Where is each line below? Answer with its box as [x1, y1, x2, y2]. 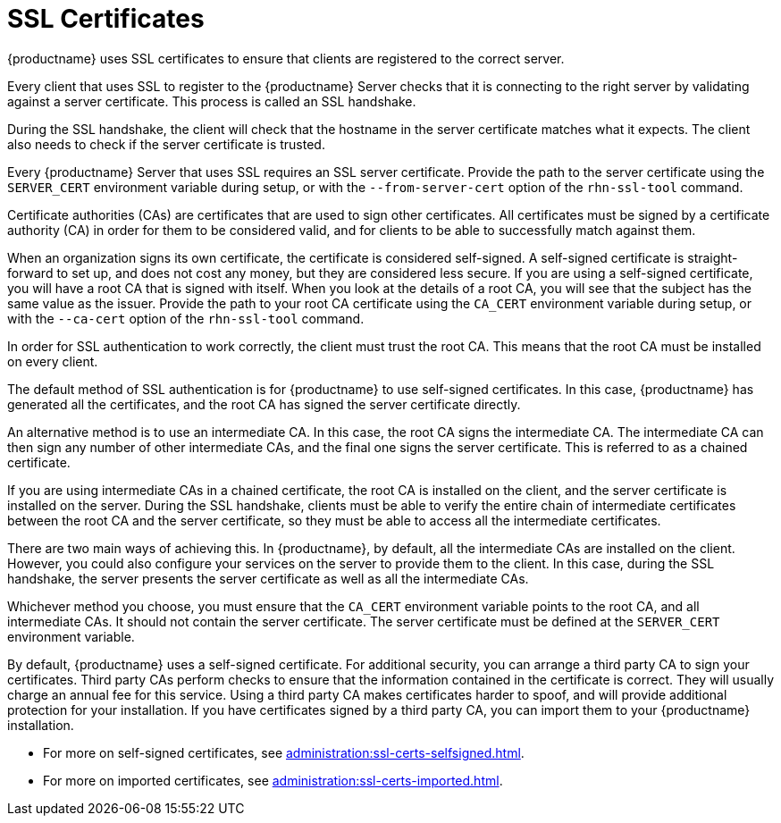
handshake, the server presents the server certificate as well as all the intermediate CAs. [7, 570, 529, 586]
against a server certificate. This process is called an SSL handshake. [7, 93, 416, 109]
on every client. [7, 353, 98, 369]
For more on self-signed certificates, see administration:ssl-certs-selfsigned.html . [43, 744, 525, 760]
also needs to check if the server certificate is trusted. [7, 136, 325, 152]
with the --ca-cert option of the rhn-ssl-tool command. [7, 310, 365, 326]
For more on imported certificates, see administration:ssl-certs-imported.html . [43, 772, 503, 788]
